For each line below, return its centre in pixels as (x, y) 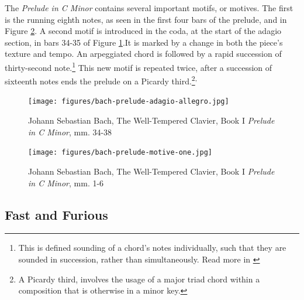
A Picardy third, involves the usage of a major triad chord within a (139, 279)
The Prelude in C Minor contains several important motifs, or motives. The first (149, 8)
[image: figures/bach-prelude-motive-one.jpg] (120, 153)
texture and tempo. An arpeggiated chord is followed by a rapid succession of (143, 54)
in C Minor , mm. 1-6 (66, 183)
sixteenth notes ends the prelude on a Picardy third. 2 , (101, 80)
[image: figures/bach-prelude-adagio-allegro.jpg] (129, 102)
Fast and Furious (56, 214)
